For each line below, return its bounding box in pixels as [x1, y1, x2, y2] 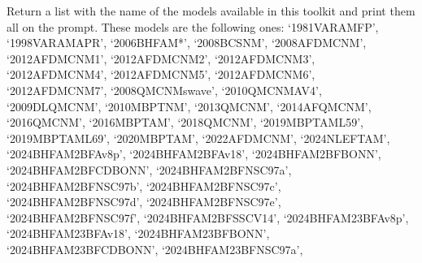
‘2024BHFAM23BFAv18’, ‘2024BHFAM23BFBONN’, [7, 225, 270, 242]
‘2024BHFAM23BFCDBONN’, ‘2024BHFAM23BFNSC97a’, [7, 240, 303, 257]
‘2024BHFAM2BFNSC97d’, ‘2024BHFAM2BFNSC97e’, [7, 193, 281, 210]
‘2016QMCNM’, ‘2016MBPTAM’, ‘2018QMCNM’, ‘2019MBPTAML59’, [7, 114, 363, 131]
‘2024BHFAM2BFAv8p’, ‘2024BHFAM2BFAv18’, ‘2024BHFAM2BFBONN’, [7, 145, 381, 162]
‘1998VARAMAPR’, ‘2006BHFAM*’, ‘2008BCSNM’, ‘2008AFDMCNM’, [7, 34, 367, 51]
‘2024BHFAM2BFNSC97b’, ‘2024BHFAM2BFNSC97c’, [7, 177, 281, 194]
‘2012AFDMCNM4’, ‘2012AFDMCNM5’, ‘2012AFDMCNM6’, [7, 66, 315, 83]
